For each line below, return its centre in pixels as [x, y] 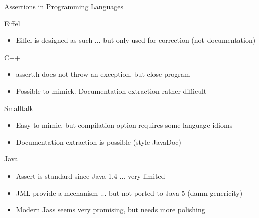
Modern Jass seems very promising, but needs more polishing [111, 210]
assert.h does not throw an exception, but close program [103, 74]
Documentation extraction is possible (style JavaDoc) [98, 142]
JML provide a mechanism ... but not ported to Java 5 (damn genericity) [129, 193]
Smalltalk [19, 108]
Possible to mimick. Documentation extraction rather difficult [111, 91]
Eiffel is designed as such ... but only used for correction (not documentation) [136, 40]
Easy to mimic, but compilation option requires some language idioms [124, 125]
